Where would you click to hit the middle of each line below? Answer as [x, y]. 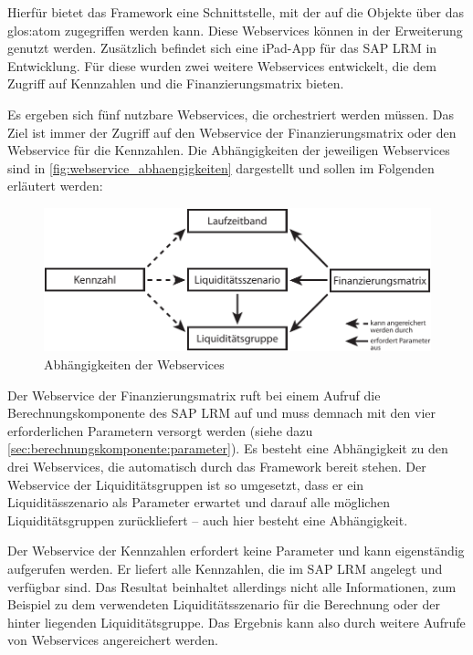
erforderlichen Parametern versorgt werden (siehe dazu [160, 430]
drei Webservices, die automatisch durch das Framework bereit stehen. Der [217, 466]
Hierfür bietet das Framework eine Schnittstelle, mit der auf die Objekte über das [236, 12]
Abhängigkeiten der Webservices [134, 364]
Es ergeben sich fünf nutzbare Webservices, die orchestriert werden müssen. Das [231, 114]
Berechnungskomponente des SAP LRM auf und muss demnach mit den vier [221, 413]
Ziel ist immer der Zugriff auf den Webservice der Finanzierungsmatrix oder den [232, 132]
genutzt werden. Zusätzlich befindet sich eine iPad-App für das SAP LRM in [222, 48]
